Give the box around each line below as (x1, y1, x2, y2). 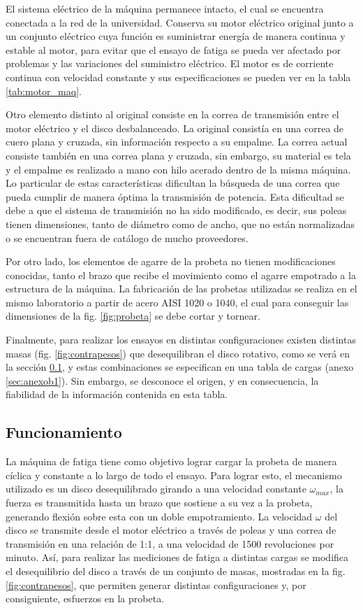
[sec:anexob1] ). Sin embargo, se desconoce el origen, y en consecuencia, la (6, 373, 319, 388)
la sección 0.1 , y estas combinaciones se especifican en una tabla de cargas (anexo (6, 360, 354, 374)
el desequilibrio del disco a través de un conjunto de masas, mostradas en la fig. (6, 563, 346, 578)
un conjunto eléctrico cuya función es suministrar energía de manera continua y (6, 29, 346, 43)
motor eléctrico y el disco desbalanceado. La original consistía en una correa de (6, 120, 344, 135)
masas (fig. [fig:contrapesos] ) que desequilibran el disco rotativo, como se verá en (6, 346, 350, 360)
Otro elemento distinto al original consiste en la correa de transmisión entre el (6, 107, 339, 122)
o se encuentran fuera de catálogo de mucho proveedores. (6, 230, 249, 245)
